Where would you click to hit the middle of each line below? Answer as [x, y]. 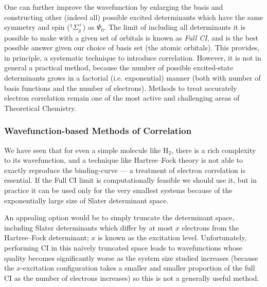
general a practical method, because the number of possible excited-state [119, 68]
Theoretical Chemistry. [40, 108]
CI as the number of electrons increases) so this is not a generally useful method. [132, 278]
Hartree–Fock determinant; [47, 237]
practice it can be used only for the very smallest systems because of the [118, 190]
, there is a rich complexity [214, 150]
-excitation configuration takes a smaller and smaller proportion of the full [138, 268]
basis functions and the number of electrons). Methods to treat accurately [121, 88]
